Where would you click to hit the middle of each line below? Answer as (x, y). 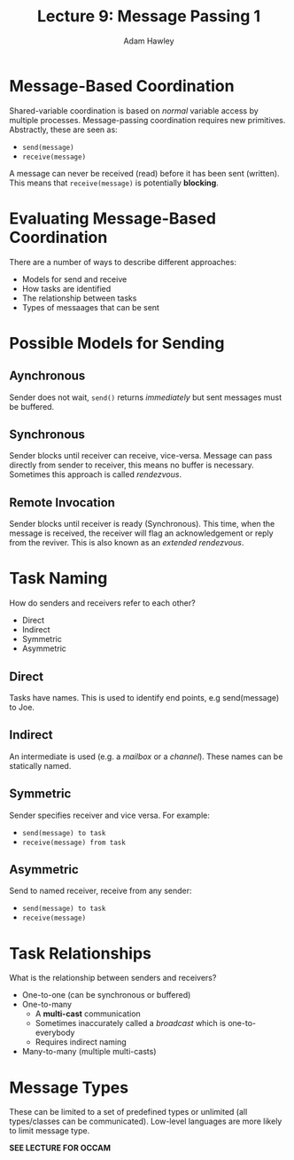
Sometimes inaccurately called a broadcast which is (131, 1023)
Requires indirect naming (81, 1042)
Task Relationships (81, 953)
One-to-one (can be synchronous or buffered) (106, 995)
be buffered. (32, 406)
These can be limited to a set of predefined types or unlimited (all (128, 1112)
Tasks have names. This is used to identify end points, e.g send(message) (144, 698)
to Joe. (22, 707)
